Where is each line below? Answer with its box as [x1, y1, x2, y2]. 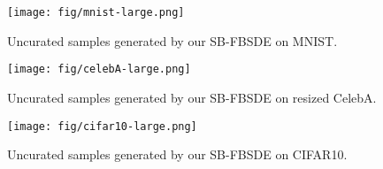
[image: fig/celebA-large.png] [7, 63, 191, 76]
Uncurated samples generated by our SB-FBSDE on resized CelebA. [7, 88, 377, 106]
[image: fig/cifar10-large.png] [7, 119, 197, 133]
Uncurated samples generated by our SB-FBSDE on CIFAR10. [7, 145, 348, 164]
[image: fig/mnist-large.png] [7, 6, 185, 19]
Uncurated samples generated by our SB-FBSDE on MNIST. [7, 31, 338, 50]
